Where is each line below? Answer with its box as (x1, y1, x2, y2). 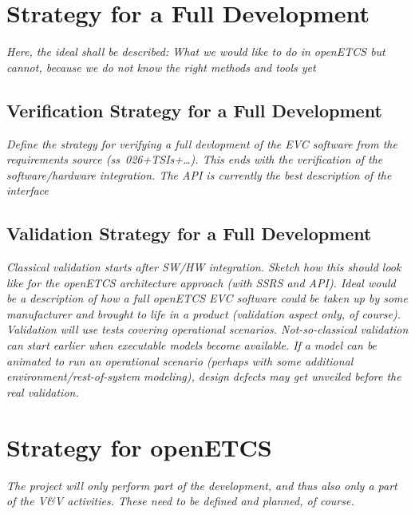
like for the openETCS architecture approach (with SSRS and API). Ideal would (6, 274, 396, 291)
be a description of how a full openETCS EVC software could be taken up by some (6, 290, 409, 306)
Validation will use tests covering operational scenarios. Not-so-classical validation (6, 321, 409, 338)
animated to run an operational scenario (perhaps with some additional (6, 352, 354, 369)
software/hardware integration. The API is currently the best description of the (6, 166, 392, 183)
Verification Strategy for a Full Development (6, 97, 382, 122)
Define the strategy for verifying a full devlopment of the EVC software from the (6, 135, 397, 152)
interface (6, 182, 49, 199)
